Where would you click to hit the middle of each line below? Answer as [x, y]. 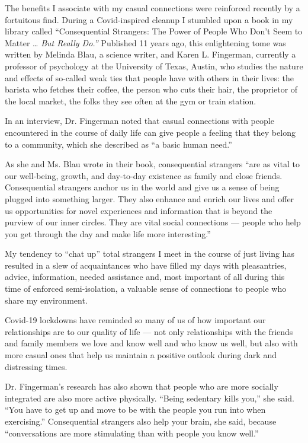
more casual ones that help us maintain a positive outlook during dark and [141, 355]
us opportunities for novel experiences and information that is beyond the [139, 210]
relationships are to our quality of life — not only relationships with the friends [149, 331]
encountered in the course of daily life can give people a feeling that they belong [150, 132]
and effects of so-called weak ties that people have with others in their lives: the [150, 77]
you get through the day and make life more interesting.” [108, 233]
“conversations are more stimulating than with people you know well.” [132, 433]
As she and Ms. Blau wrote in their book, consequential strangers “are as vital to [152, 164]
